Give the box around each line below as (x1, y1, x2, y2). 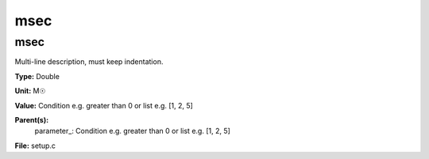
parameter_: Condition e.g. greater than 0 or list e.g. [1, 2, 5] (34, 127, 230, 136)
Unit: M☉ (14, 86, 46, 96)
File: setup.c (14, 141, 56, 150)
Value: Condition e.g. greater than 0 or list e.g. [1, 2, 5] (14, 100, 194, 110)
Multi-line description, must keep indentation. (14, 57, 164, 66)
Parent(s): (14, 115, 49, 124)
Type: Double (14, 71, 60, 81)
